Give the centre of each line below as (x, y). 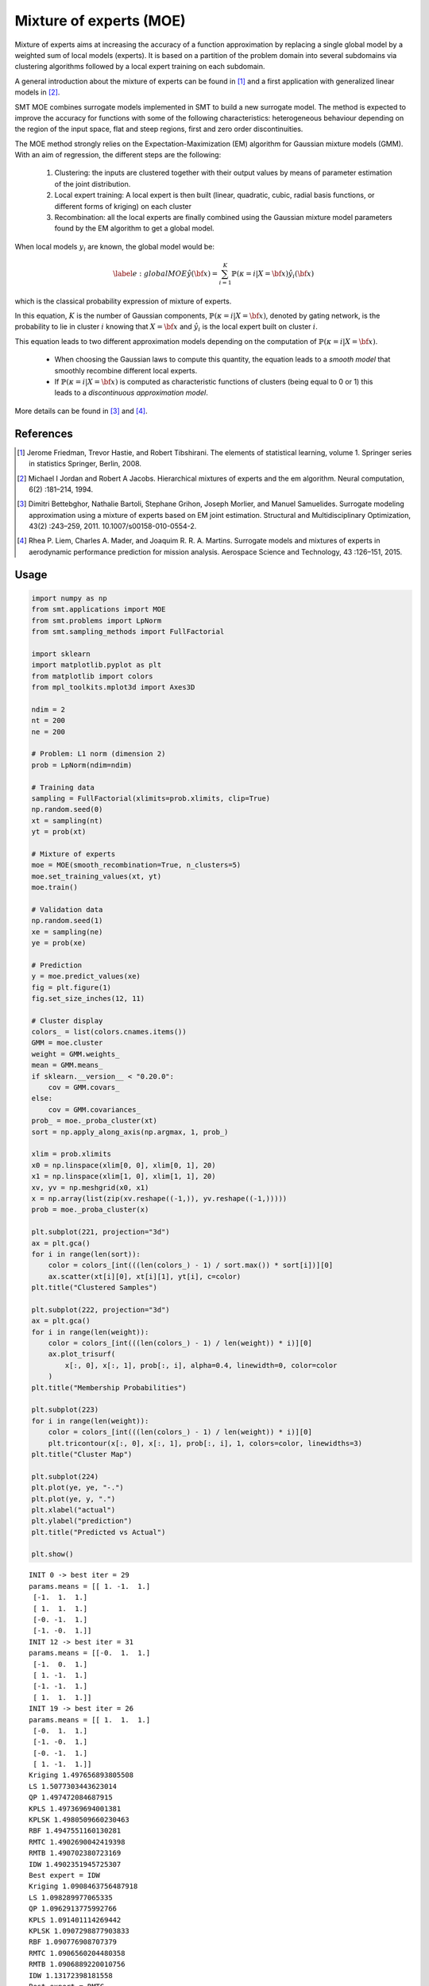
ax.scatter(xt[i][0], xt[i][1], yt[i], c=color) (145, 1276)
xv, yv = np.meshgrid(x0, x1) (90, 1187)
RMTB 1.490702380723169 (75, 1853)
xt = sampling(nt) (67, 821)
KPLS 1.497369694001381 (75, 1808)
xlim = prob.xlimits (71, 1154)
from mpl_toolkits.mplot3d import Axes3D (113, 687)
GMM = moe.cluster (67, 1043)
